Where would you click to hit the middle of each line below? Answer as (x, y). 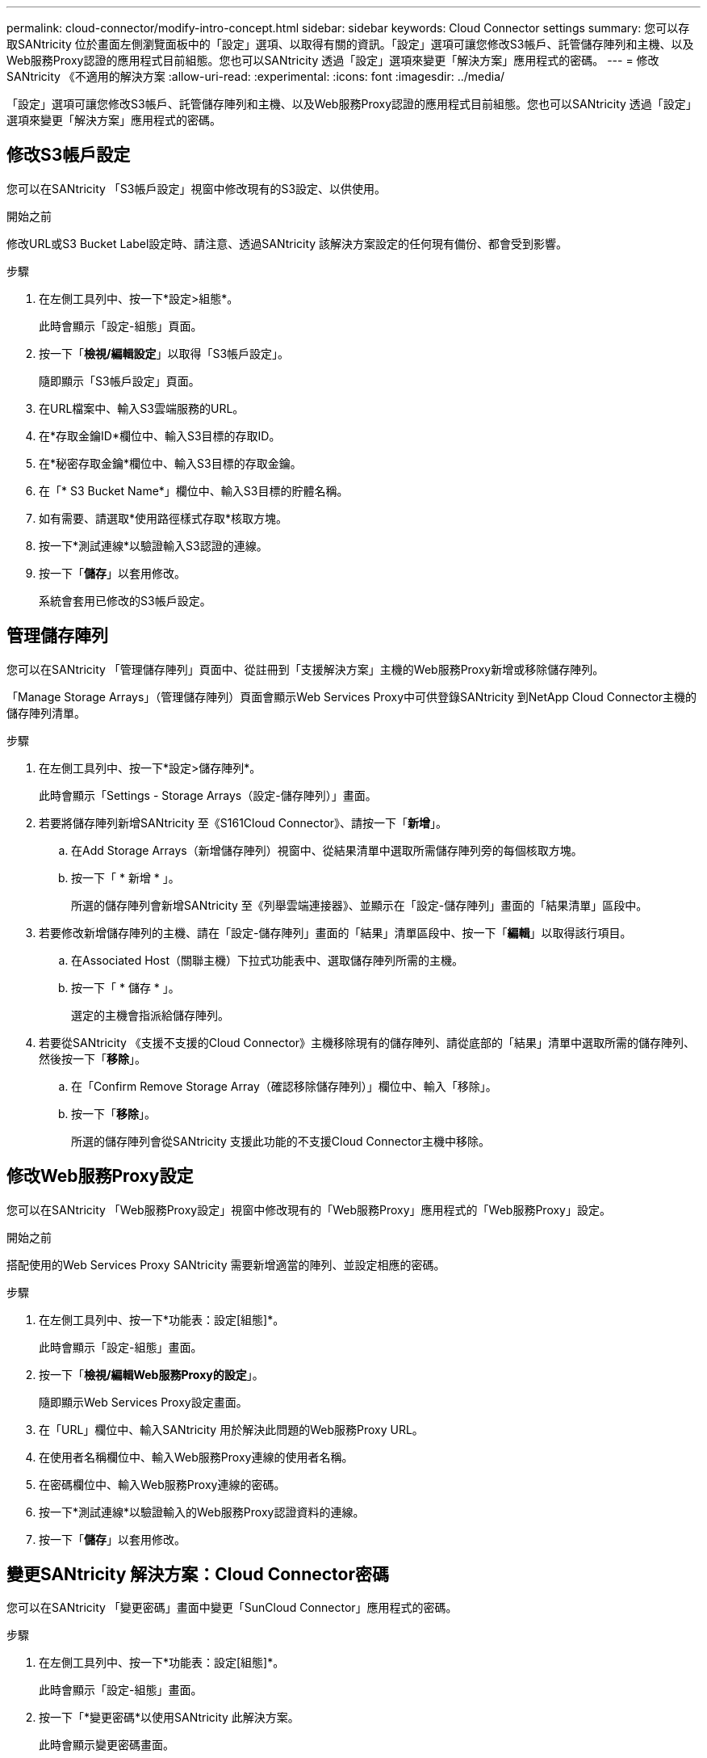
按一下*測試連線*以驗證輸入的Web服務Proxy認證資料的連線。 (202, 1512)
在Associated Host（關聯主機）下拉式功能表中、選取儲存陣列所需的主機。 (267, 960)
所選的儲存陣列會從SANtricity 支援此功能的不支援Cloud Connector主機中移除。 (281, 1141)
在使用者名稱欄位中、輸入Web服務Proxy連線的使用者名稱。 (196, 1457)
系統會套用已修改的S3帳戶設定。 (125, 600)
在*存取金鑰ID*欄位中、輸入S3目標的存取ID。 (160, 435)
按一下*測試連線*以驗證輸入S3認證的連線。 (153, 545)
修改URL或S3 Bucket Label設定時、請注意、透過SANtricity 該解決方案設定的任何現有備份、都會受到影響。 (287, 243)
